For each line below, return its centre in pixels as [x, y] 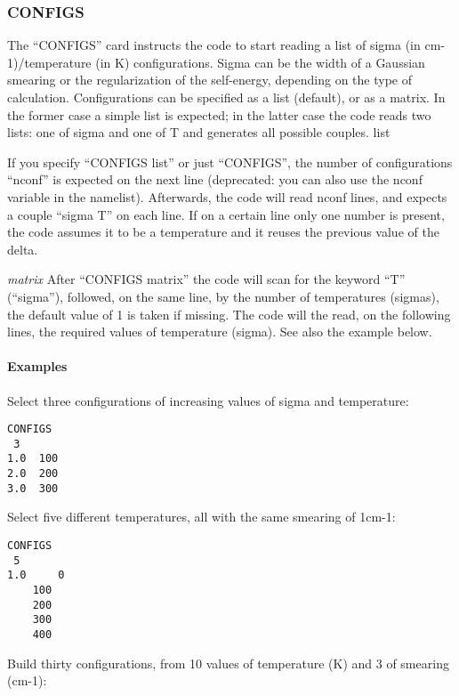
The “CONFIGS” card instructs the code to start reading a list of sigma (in [214, 45]
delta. [23, 249]
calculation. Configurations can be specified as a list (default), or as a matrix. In [226, 97]
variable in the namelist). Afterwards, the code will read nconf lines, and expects [227, 196]
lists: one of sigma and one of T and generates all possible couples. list [199, 132]
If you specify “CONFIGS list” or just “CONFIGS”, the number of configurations [230, 162]
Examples [37, 366]
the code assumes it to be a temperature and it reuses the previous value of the [223, 232]
